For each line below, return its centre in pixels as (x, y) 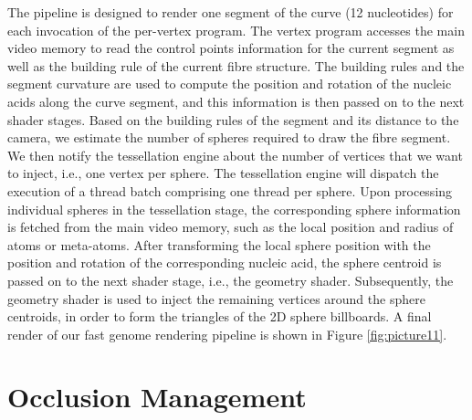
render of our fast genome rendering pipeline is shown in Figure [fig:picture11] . (227, 334)
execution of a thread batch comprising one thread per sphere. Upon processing (230, 190)
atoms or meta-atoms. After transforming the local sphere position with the (219, 244)
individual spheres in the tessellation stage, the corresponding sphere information (234, 209)
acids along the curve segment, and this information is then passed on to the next (236, 101)
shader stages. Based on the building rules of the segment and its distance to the (233, 119)
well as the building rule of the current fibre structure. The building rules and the (236, 65)
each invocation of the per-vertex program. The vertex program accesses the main (236, 30)
